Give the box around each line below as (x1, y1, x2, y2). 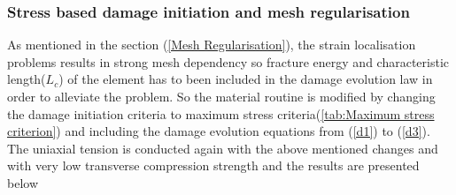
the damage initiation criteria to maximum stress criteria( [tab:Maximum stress (7, 104, 435, 123)
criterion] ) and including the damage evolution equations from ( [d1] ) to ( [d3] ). (7, 122, 430, 140)
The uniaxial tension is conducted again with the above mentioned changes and (7, 139, 438, 157)
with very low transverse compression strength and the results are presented (7, 156, 420, 175)
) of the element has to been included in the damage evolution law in (58, 70, 433, 88)
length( (7, 70, 46, 88)
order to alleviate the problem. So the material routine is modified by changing (7, 87, 436, 105)
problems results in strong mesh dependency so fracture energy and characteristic (7, 52, 449, 71)
